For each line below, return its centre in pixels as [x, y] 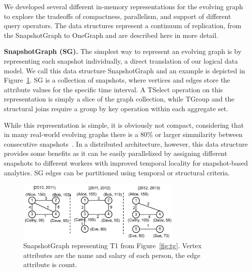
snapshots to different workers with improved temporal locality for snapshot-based [126, 162]
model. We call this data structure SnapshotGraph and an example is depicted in [125, 70]
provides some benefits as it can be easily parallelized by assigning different [116, 153]
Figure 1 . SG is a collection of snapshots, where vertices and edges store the [117, 80]
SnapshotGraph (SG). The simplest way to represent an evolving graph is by [123, 51]
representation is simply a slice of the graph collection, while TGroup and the [119, 99]
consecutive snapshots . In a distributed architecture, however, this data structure [126, 144]
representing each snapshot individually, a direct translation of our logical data [121, 60]
